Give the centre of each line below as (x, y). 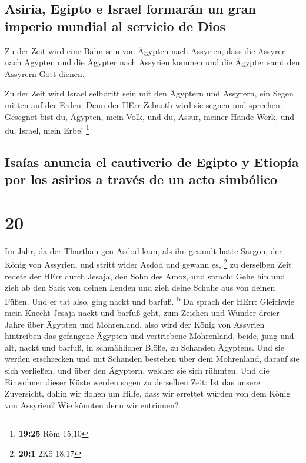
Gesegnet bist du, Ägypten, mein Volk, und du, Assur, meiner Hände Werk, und (150, 116)
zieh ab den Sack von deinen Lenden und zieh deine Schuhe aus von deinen (140, 287)
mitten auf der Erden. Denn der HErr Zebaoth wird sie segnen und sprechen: (144, 104)
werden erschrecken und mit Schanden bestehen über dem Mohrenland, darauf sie (152, 359)
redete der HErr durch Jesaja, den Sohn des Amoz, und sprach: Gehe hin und (145, 276)
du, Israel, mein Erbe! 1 (47, 129)
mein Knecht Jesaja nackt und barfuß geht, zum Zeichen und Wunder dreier (142, 312)
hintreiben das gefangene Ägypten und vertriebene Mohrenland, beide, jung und (149, 336)
